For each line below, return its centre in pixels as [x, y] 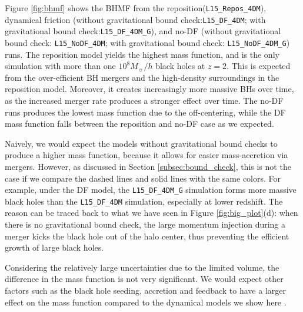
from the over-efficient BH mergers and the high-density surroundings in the [142, 77]
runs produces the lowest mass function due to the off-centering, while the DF [145, 112]
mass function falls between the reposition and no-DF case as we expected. [139, 124]
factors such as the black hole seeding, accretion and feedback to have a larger [145, 290]
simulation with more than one [60, 66]
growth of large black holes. [54, 247]
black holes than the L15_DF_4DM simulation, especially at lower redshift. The [144, 201]
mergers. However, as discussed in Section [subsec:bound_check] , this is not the [148, 166]
